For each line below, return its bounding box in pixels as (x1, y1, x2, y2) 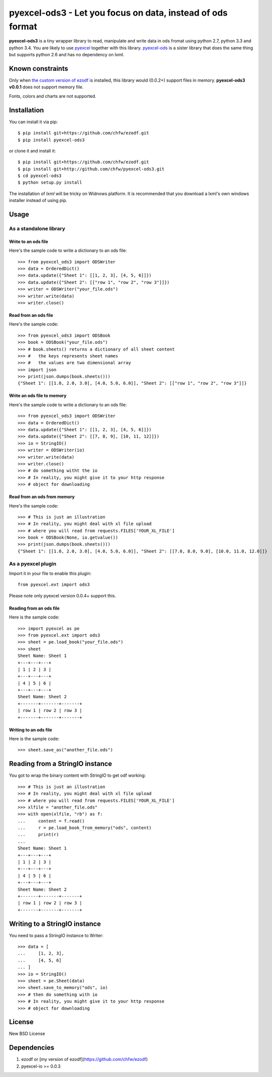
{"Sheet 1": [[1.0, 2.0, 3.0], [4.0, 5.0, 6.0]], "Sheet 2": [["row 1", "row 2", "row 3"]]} (18, 380, 247, 386)
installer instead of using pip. (9, 198, 67, 203)
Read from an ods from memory (9, 494, 75, 500)
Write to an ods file (9, 239, 48, 244)
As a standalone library (9, 225, 65, 232)
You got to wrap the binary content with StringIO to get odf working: (9, 772, 146, 778)
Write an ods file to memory (9, 393, 67, 398)
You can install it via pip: (9, 119, 58, 125)
